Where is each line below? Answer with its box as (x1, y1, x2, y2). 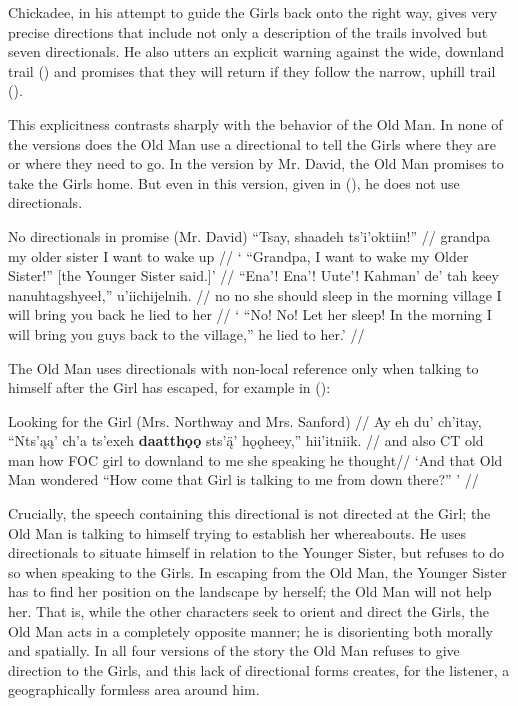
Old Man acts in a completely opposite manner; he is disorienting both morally (8, 620, 494, 641)
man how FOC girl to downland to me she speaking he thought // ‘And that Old (8, 449, 503, 470)
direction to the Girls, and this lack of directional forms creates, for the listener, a (8, 659, 510, 680)
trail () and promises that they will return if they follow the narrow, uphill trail (8, 60, 496, 81)
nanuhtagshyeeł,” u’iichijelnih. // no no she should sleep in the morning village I (8, 284, 502, 305)
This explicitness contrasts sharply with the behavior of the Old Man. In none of (8, 113, 503, 134)
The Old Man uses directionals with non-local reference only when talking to (8, 357, 479, 378)
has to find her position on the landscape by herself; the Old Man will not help (8, 581, 492, 602)
